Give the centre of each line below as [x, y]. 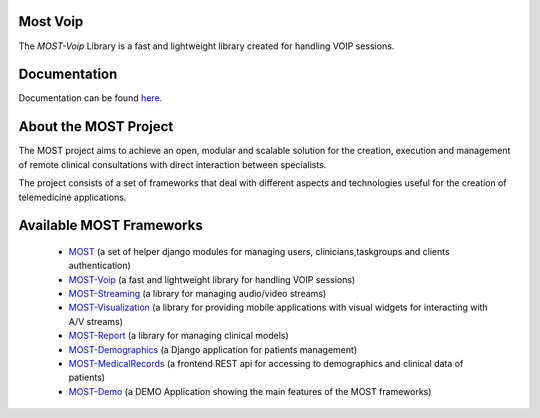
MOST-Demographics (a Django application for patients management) [213, 349]
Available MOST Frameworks [111, 225]
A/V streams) [96, 321]
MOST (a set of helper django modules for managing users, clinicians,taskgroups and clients [259, 251]
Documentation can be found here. [90, 98]
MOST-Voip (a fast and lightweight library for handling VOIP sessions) [212, 279]
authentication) [100, 266]
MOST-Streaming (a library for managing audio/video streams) [197, 294]
